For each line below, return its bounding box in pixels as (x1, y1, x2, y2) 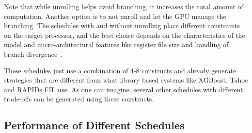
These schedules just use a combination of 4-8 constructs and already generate (4, 65, 236, 75)
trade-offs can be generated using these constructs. (4, 94, 154, 104)
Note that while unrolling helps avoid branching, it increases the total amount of (4, 1, 243, 11)
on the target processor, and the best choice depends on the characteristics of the (4, 30, 245, 40)
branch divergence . (4, 49, 63, 59)
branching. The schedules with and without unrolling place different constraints (4, 20, 240, 31)
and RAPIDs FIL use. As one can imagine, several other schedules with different (4, 84, 243, 94)
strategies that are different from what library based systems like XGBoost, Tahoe (4, 75, 248, 85)
